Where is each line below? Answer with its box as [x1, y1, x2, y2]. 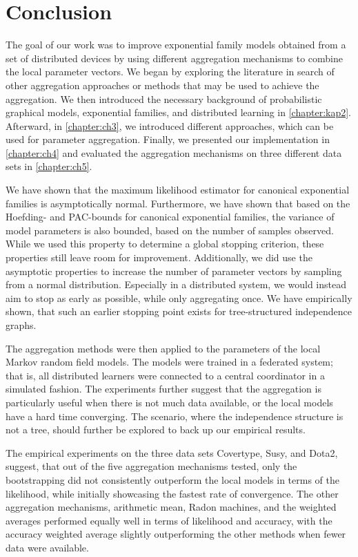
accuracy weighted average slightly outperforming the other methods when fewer [6, 527, 346, 541]
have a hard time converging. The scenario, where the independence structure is [6, 408, 344, 423]
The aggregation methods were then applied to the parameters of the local [6, 341, 321, 355]
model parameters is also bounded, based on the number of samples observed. [6, 223, 334, 237]
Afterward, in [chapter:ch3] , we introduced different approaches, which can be [6, 118, 334, 133]
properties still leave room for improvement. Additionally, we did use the [6, 250, 312, 265]
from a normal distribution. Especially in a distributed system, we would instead [6, 277, 346, 292]
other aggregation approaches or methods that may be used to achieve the [6, 77, 319, 92]
